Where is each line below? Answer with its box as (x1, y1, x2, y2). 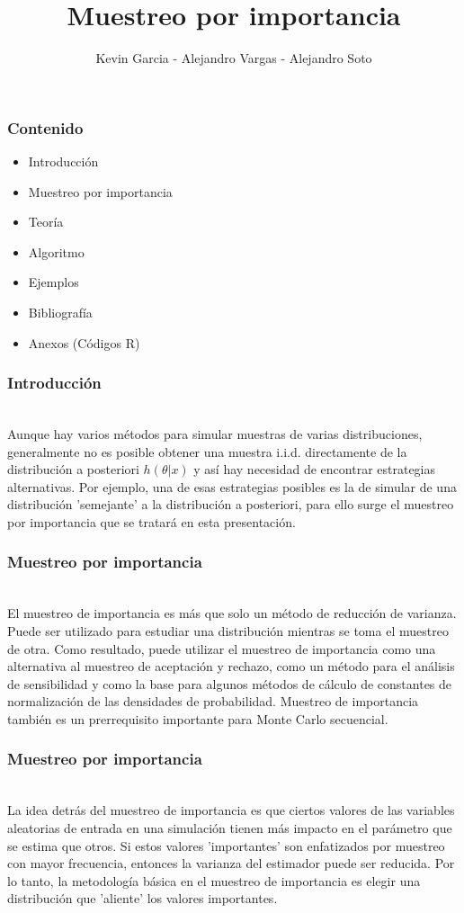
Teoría (28, 212, 64, 231)
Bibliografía (28, 302, 93, 321)
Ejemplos (28, 273, 79, 291)
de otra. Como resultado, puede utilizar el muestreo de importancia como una (7, 639, 436, 658)
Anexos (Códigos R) (28, 333, 140, 352)
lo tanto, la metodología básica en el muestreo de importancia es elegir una (7, 871, 421, 890)
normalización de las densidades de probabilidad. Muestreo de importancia (7, 692, 419, 711)
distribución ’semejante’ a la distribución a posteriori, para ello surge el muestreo (7, 495, 454, 514)
